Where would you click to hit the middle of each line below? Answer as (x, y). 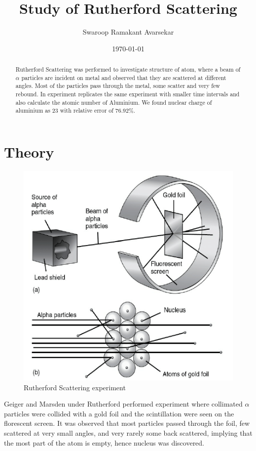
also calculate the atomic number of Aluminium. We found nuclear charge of (114, 102)
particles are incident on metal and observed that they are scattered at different (124, 77)
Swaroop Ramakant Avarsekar (128, 32)
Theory (29, 152)
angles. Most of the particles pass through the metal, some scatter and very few (118, 86)
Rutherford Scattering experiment (75, 387)
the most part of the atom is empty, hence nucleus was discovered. (104, 442)
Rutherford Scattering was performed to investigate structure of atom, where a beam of (128, 69)
